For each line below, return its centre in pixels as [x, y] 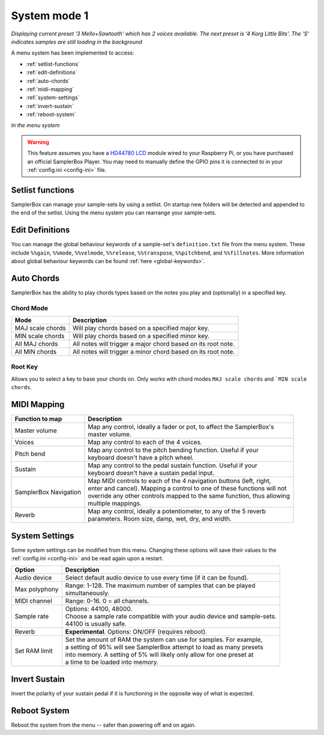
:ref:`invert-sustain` [50, 106]
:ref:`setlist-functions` [53, 64]
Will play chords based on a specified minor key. [141, 336]
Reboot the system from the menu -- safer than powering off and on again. [103, 725]
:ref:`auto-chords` [48, 80]
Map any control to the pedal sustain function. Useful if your [173, 465]
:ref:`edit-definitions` [52, 73]
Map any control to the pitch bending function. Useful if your [173, 450]
